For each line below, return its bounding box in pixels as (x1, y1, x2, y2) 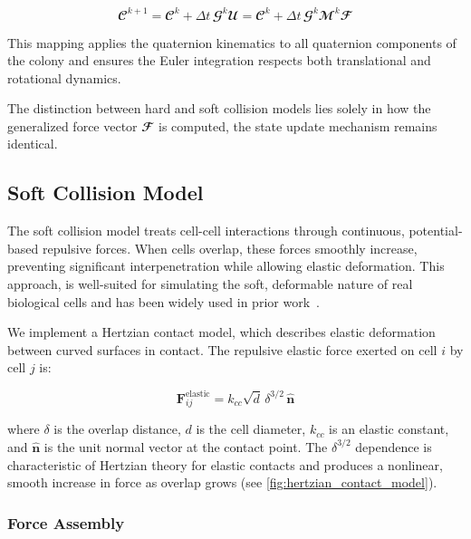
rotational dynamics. (7, 68, 121, 87)
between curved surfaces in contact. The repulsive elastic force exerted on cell (7, 340, 437, 359)
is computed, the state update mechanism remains (159, 116, 437, 135)
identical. (7, 134, 58, 153)
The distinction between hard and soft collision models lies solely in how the (7, 99, 431, 118)
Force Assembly (7, 511, 125, 534)
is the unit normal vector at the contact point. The (43, 437, 328, 456)
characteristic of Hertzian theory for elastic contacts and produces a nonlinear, (7, 455, 443, 474)
